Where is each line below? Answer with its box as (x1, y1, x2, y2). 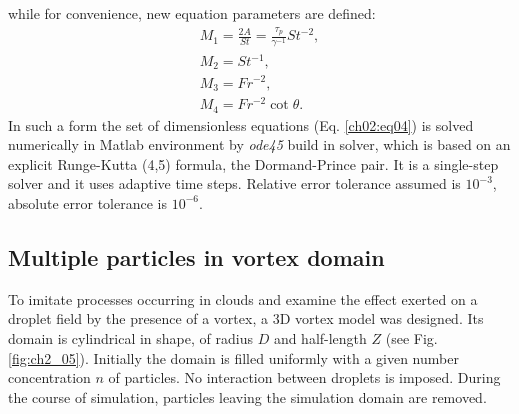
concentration (8, 367, 91, 388)
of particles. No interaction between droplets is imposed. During (108, 367, 501, 388)
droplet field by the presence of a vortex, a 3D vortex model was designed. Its (8, 308, 484, 329)
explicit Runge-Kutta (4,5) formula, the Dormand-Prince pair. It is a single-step (8, 153, 499, 174)
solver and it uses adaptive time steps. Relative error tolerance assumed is (8, 173, 461, 194)
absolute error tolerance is (8, 192, 167, 213)
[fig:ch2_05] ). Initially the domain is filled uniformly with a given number (8, 347, 459, 368)
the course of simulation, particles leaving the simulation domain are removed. (8, 386, 487, 407)
